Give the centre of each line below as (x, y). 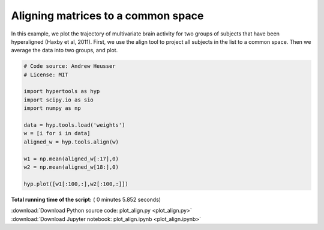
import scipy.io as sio (59, 100)
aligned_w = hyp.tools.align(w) (71, 142)
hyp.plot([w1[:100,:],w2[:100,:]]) (76, 184)
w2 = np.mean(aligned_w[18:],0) (71, 167)
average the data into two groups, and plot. (64, 50)
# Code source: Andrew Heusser (70, 66)
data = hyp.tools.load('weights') (74, 125)
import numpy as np (52, 108)
